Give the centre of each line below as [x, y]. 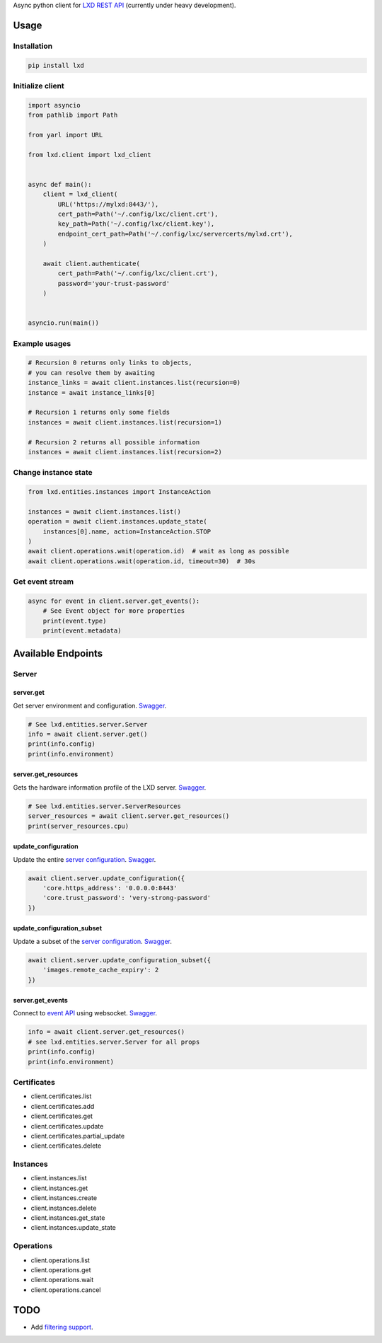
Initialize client [39, 86]
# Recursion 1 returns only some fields [99, 413]
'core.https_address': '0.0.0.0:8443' [110, 888]
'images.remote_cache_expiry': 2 [101, 970]
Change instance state [53, 473]
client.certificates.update [67, 1126]
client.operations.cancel [66, 1290]
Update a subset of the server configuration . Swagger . [93, 941]
